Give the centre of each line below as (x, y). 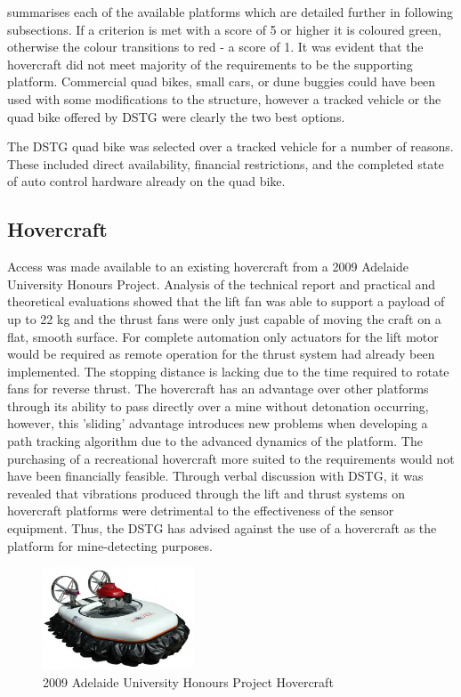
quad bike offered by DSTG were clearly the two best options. (176, 116)
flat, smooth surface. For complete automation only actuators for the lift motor (223, 336)
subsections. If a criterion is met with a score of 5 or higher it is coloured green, (224, 29)
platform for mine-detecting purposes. (110, 545)
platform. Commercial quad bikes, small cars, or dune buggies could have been (222, 81)
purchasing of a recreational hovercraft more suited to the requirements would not (231, 458)
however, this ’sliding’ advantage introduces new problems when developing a (218, 423)
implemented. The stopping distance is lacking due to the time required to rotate (228, 371)
